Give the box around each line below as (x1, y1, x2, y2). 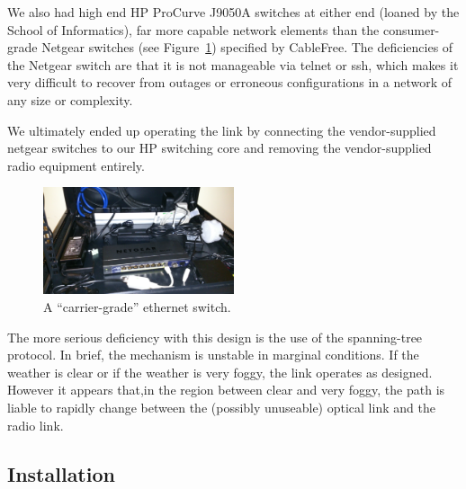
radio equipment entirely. (7, 156, 145, 174)
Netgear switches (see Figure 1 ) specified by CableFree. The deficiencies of (41, 38, 453, 57)
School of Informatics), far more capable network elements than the (7, 20, 380, 39)
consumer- (382, 20, 440, 39)
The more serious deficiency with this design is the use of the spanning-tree (7, 327, 423, 346)
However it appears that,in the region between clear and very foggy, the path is (7, 380, 445, 399)
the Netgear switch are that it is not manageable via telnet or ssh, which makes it (7, 55, 459, 74)
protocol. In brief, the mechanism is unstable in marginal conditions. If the (7, 345, 419, 364)
